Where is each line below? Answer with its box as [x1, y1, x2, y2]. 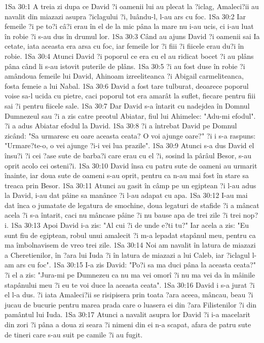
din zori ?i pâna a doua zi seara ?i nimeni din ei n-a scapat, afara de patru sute [5, 319, 251, 329]
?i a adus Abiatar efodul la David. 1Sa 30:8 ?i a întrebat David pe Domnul [5, 120, 237, 131]
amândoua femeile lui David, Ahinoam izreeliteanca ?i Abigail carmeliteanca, [5, 71, 244, 81]
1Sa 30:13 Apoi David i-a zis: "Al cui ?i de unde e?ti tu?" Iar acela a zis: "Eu [11, 220, 249, 230]
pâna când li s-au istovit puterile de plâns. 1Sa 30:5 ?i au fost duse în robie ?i [5, 60, 245, 71]
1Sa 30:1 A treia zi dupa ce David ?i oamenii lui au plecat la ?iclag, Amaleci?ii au [5, 1, 259, 11]
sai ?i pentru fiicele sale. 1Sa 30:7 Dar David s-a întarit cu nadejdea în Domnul [5, 100, 250, 111]
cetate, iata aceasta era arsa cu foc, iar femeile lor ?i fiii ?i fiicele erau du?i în [5, 41, 244, 51]
